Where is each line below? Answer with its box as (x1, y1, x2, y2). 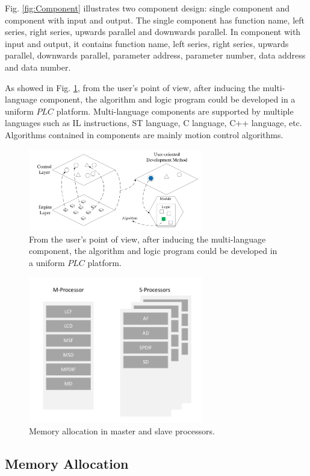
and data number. (5, 60, 71, 73)
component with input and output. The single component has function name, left (5, 13, 305, 26)
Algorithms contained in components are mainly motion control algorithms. (5, 128, 284, 141)
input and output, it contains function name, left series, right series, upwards (5, 37, 289, 49)
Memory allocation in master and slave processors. (29, 425, 215, 437)
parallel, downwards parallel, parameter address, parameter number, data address (5, 49, 306, 62)
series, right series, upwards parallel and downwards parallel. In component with (5, 25, 301, 38)
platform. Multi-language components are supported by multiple (56, 104, 294, 117)
